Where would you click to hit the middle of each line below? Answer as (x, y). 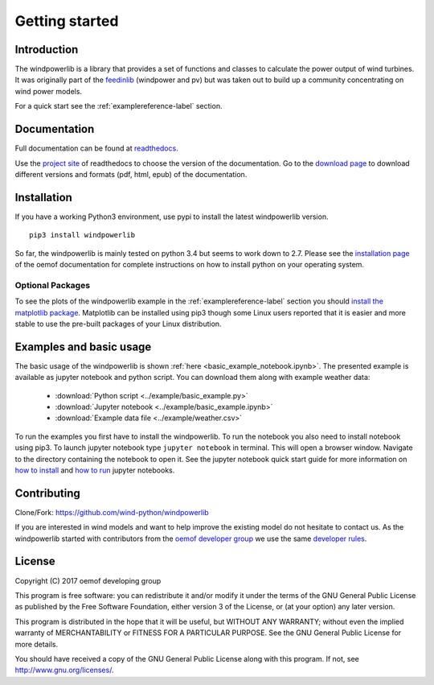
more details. (37, 644)
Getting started (67, 21)
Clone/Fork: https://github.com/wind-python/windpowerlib (112, 512)
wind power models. (49, 91)
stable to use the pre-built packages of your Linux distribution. (118, 324)
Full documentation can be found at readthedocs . (96, 148)
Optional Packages (53, 285)
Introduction (47, 50)
